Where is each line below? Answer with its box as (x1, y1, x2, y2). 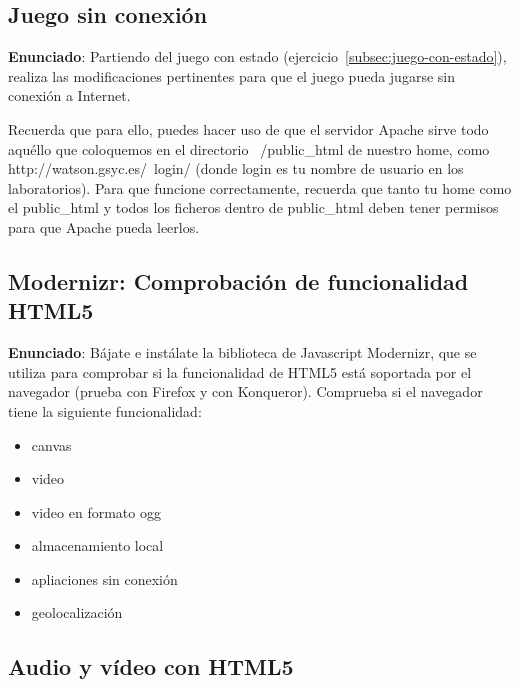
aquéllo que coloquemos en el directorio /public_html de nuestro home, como (8, 138, 490, 159)
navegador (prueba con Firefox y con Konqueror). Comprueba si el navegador (8, 381, 483, 402)
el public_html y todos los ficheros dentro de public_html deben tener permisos (8, 197, 499, 218)
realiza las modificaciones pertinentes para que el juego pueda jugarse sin (8, 65, 455, 86)
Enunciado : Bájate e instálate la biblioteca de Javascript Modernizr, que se (8, 342, 477, 363)
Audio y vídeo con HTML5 (8, 651, 294, 682)
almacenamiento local (31, 535, 164, 556)
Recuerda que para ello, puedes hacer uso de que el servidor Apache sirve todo (8, 118, 489, 139)
